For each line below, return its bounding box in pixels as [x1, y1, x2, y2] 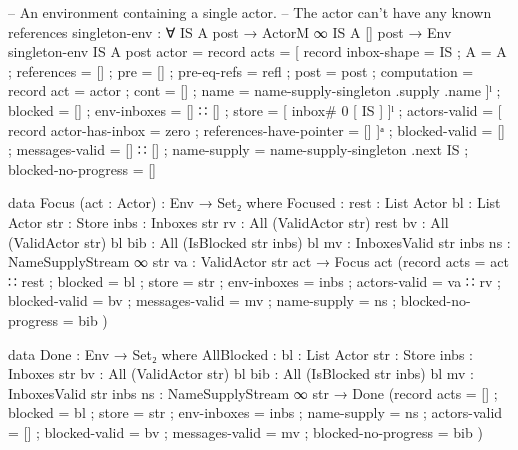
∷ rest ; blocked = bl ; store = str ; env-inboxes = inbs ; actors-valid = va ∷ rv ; [8, 270, 501, 291]
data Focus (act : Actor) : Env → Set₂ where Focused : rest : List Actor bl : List [8, 192, 501, 213]
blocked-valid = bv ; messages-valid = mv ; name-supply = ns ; [8, 290, 397, 311]
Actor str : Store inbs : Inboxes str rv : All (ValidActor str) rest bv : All [8, 211, 449, 232]
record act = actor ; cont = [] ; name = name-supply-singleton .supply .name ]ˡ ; [8, 80, 501, 101]
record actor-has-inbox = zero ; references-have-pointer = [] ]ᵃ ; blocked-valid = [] [8, 119, 505, 140]
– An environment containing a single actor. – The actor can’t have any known [8, 2, 492, 22]
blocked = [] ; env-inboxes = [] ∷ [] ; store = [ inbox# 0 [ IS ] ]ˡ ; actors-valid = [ [8, 99, 502, 120]
